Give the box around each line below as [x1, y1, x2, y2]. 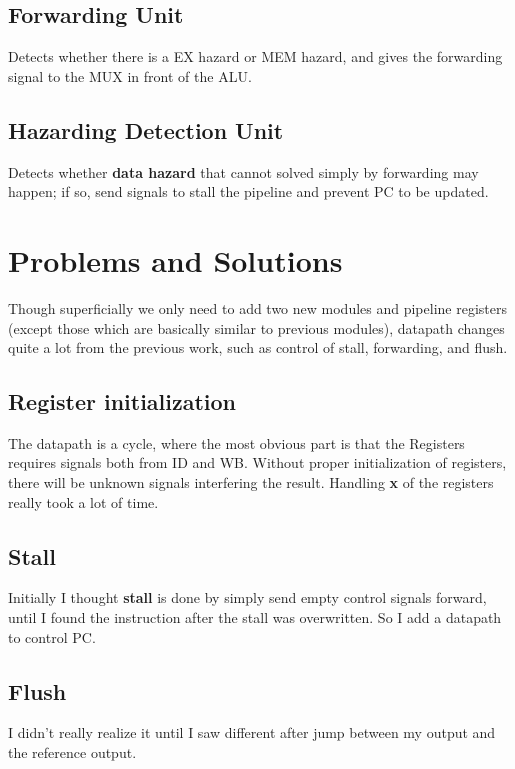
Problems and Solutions [8, 239, 343, 280]
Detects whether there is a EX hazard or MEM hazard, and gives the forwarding [8, 46, 503, 67]
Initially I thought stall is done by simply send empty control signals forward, [8, 587, 487, 608]
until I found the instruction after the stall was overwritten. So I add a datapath [8, 607, 502, 628]
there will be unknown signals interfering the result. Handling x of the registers [8, 472, 494, 493]
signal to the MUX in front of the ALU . [8, 65, 252, 86]
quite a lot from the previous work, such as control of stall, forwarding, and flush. [8, 337, 508, 358]
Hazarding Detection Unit [8, 114, 284, 145]
